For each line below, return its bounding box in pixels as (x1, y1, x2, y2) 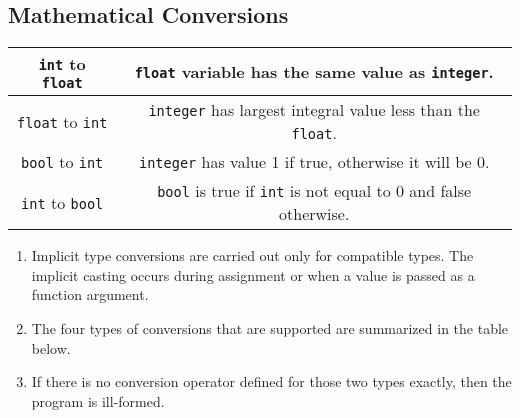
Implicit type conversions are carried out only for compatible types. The (31, 245, 474, 266)
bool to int (21, 150, 104, 174)
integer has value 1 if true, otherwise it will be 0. (138, 150, 490, 174)
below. (31, 337, 71, 358)
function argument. (31, 284, 149, 305)
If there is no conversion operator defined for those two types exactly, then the (31, 371, 512, 392)
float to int (17, 109, 108, 133)
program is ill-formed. (31, 390, 165, 411)
